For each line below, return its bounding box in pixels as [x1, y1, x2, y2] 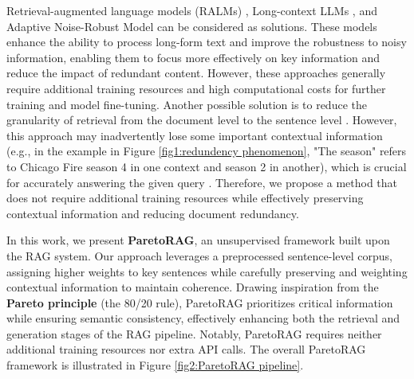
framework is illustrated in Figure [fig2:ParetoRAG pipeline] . [6, 357, 304, 373]
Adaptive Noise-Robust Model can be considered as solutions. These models [6, 18, 377, 34]
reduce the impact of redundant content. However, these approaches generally [6, 64, 386, 81]
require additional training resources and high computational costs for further [6, 80, 386, 96]
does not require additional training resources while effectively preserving [6, 189, 364, 206]
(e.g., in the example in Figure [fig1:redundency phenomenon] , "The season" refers [6, 143, 407, 159]
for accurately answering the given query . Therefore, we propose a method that [6, 174, 398, 190]
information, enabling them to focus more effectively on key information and [6, 49, 380, 65]
